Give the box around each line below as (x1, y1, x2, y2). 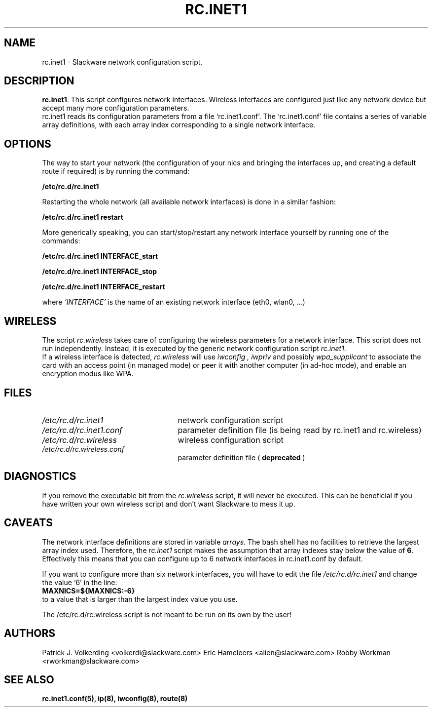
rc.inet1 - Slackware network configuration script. (42, 57, 203, 66)
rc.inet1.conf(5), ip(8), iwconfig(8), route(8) (42, 694, 188, 703)
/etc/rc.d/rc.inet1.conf (42, 425, 123, 435)
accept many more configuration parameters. (42, 104, 189, 113)
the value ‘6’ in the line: (42, 578, 117, 587)
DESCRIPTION (4, 75, 74, 87)
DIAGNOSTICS (4, 470, 76, 483)
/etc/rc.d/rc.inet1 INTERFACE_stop (42, 267, 157, 276)
